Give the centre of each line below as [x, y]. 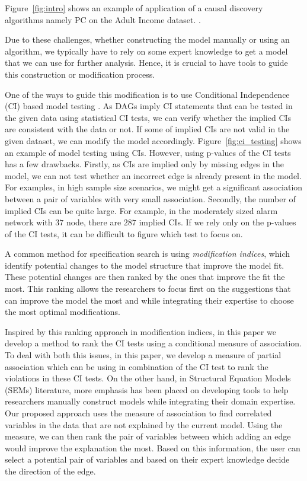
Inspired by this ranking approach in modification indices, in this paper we [140, 331]
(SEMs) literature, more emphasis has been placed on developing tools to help [147, 389]
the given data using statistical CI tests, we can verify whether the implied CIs [148, 117]
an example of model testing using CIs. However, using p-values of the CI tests [148, 152]
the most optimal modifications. [63, 312]
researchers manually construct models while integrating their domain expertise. [150, 401]
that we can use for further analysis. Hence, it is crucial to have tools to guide [146, 63]
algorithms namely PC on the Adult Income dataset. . [103, 19]
